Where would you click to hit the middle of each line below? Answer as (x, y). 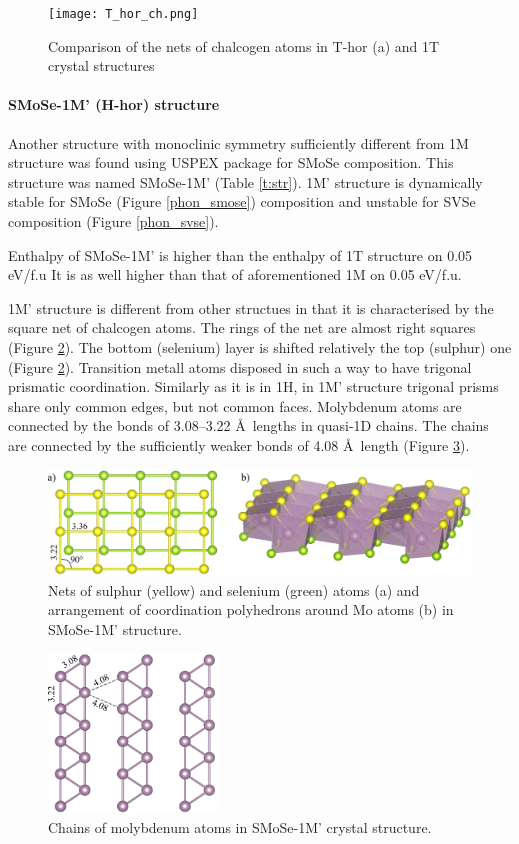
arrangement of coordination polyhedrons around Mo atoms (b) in (251, 609)
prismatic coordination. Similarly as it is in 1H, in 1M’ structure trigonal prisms (253, 386)
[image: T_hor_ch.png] (123, 14)
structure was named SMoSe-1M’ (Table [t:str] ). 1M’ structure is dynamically (245, 181)
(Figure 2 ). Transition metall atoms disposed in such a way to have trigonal (240, 366)
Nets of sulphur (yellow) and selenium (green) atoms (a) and (234, 589)
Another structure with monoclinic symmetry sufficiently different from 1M (238, 142)
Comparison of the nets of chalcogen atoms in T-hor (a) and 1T (244, 45)
